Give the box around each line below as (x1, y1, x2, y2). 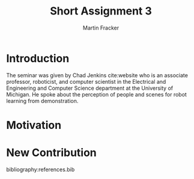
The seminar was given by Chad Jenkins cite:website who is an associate (6, 71, 188, 79)
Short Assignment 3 (50, 4, 152, 18)
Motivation (6, 118, 62, 132)
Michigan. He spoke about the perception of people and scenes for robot (6, 90, 187, 98)
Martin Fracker (83, 24, 119, 31)
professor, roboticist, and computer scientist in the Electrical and (6, 78, 166, 85)
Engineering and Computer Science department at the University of (6, 84, 173, 92)
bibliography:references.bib (6, 166, 75, 173)
